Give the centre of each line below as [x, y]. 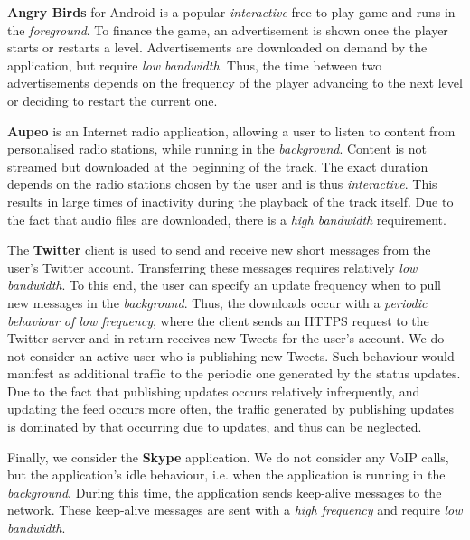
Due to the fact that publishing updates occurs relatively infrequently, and [214, 391]
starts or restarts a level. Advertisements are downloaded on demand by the [217, 47]
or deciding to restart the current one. [113, 100]
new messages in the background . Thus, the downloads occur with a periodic [217, 302]
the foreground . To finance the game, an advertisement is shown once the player [228, 29]
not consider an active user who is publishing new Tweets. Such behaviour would [231, 355]
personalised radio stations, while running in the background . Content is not [217, 149]
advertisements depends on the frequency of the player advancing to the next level [235, 83]
